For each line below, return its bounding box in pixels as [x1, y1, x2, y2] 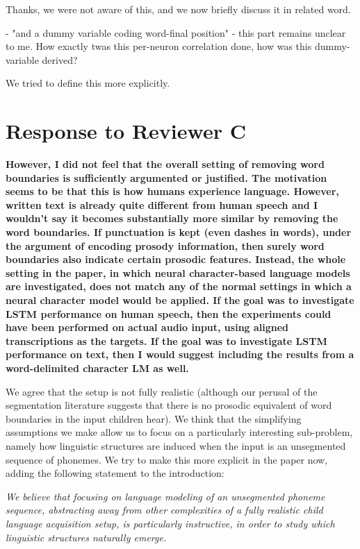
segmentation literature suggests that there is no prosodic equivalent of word [6, 398, 332, 412]
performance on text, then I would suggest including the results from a [6, 347, 354, 362]
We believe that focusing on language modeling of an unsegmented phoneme [6, 489, 325, 503]
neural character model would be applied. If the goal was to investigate [6, 293, 354, 307]
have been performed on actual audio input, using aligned [6, 320, 289, 335]
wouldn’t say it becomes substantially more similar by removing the [6, 211, 338, 226]
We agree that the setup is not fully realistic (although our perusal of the [6, 384, 318, 398]
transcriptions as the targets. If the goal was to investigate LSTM [6, 333, 327, 348]
